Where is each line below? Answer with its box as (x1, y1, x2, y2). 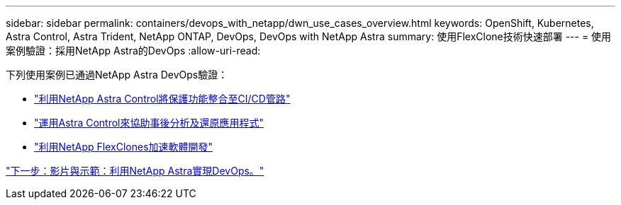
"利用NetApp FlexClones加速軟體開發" (34, 141, 213, 153)
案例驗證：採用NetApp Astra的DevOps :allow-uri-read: (6, 45, 261, 57)
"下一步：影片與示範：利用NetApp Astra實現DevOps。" (6, 165, 264, 177)
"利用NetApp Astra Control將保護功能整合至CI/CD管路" (34, 93, 291, 105)
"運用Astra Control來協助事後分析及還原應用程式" (34, 117, 264, 129)
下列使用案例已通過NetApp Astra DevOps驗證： (6, 69, 228, 81)
